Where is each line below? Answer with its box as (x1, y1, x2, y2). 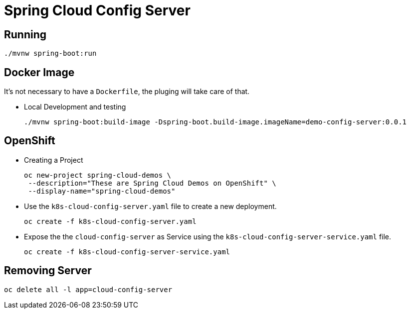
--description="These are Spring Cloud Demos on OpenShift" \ (28, 179, 276, 187)
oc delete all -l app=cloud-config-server (4, 285, 173, 294)
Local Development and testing (24, 103, 126, 111)
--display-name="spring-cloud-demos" (28, 187, 176, 195)
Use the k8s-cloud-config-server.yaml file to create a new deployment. (24, 202, 277, 210)
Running (4, 28, 47, 41)
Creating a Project (24, 155, 83, 164)
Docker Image (4, 66, 75, 79)
